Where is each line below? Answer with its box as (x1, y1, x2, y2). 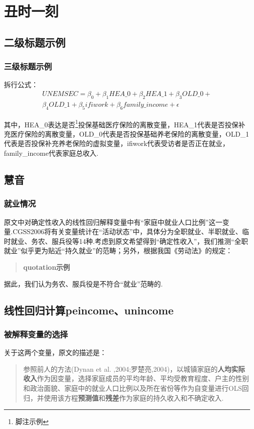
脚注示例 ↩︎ (15, 416, 49, 427)
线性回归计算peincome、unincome (4, 302, 174, 317)
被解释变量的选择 (4, 328, 68, 340)
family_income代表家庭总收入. (4, 148, 99, 158)
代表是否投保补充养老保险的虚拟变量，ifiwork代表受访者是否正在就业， (4, 138, 230, 148)
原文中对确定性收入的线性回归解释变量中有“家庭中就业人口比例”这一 (4, 216, 223, 227)
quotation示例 (23, 262, 70, 272)
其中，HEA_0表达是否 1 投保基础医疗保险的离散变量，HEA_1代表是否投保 (4, 118, 238, 129)
